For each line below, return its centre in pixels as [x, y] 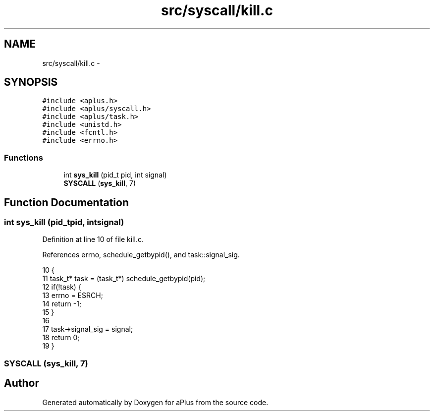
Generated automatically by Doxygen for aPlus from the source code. [155, 402]
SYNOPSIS [31, 82]
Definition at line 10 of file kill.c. [93, 239]
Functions [24, 157]
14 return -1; [62, 304]
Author [22, 383]
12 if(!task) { [62, 287]
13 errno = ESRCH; [73, 296]
